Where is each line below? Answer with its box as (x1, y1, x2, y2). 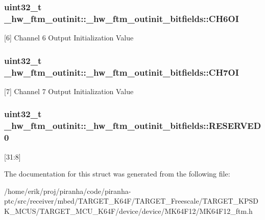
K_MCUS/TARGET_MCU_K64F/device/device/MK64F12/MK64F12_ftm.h (4, 205, 253, 216)
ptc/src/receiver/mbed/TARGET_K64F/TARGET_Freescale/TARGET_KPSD (4, 195, 258, 206)
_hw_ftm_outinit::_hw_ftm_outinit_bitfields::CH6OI (4, 12, 239, 25)
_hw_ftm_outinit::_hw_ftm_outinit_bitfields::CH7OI (4, 65, 239, 78)
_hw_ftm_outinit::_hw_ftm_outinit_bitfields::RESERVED (4, 119, 261, 132)
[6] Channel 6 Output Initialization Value (4, 32, 134, 43)
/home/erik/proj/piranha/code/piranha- (4, 185, 131, 196)
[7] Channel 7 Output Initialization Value (4, 85, 134, 96)
